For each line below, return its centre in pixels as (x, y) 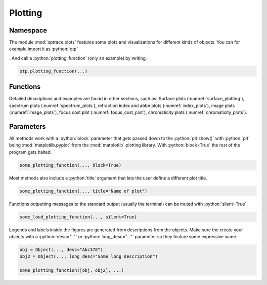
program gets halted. (30, 152)
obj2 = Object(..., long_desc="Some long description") (89, 257)
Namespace (28, 30)
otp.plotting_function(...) (53, 71)
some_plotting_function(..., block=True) (70, 165)
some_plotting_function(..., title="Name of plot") (84, 191)
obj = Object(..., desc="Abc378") (61, 250)
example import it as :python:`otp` (44, 49)
